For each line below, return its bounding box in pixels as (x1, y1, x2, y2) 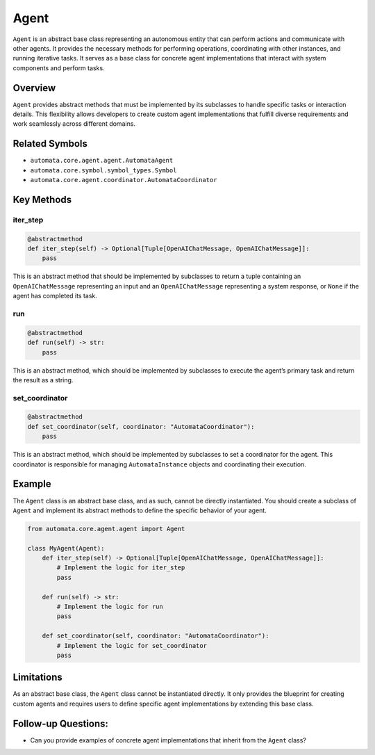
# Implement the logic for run (56, 603, 163, 611)
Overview (12, 82, 56, 94)
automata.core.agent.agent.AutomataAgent (30, 156, 174, 165)
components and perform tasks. (12, 63, 105, 72)
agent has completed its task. (12, 292, 97, 300)
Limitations (12, 672, 62, 683)
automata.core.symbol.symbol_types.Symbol (30, 166, 177, 174)
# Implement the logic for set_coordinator (56, 642, 208, 649)
